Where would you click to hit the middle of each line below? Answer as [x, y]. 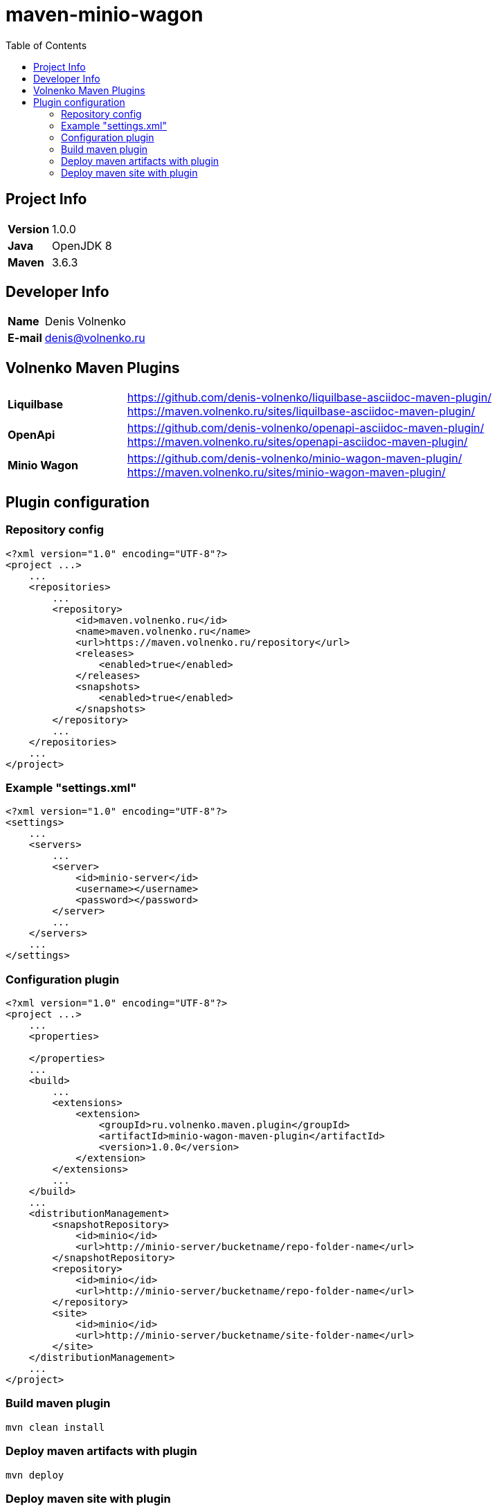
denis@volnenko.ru [95, 338]
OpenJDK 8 [82, 245]
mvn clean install [55, 1427]
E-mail [25, 338]
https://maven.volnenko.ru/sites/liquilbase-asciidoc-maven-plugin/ [301, 412]
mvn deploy [35, 1475]
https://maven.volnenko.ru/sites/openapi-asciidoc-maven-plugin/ [297, 442]
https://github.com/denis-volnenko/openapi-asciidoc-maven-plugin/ [306, 428]
